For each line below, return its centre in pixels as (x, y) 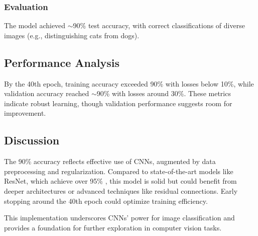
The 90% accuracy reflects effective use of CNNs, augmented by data (110, 161)
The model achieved (35, 25)
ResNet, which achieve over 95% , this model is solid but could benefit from (120, 181)
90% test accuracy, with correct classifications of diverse (159, 25)
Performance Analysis (62, 62)
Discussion (32, 140)
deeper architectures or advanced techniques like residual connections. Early (121, 190)
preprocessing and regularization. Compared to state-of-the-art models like (119, 171)
